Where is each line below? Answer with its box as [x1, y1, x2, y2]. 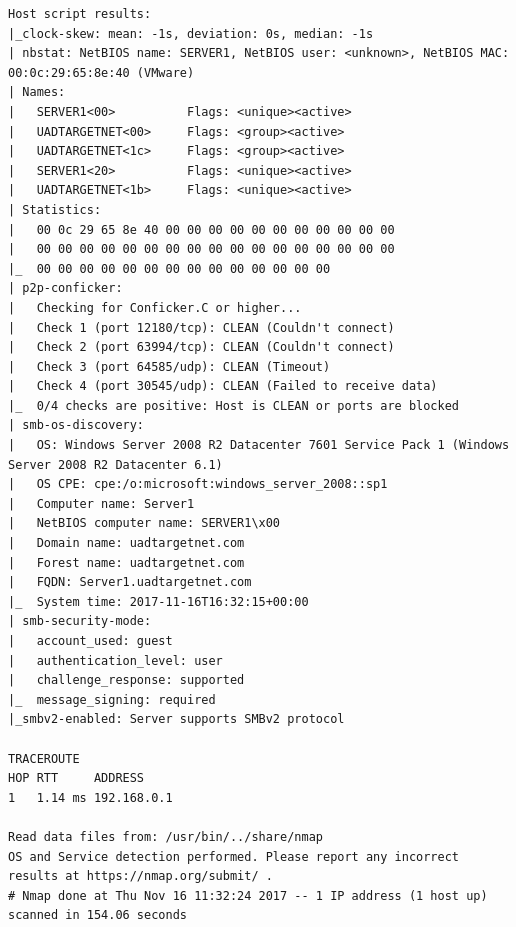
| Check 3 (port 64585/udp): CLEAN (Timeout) [8, 359, 331, 374]
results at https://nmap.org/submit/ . [8, 869, 273, 884]
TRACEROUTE [8, 751, 80, 766]
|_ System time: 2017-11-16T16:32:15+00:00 [8, 594, 309, 609]
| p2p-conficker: [8, 281, 123, 296]
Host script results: [8, 7, 152, 21]
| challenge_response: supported [8, 673, 245, 688]
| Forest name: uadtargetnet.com [8, 555, 245, 570]
